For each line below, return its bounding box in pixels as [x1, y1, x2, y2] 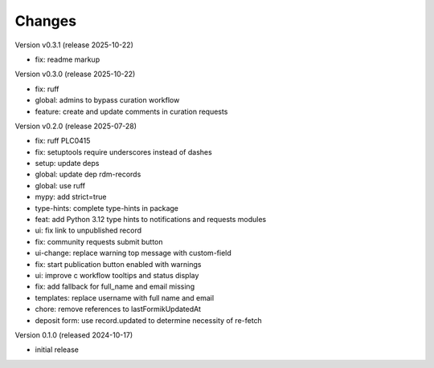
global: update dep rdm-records [35, 169, 141, 180]
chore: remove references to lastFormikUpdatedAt [35, 305, 201, 314]
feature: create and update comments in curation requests [35, 107, 228, 116]
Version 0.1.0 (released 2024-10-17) [14, 330, 133, 340]
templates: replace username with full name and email [35, 293, 215, 302]
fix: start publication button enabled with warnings [35, 259, 202, 269]
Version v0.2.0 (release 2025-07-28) [14, 121, 137, 131]
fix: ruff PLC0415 [35, 136, 91, 146]
